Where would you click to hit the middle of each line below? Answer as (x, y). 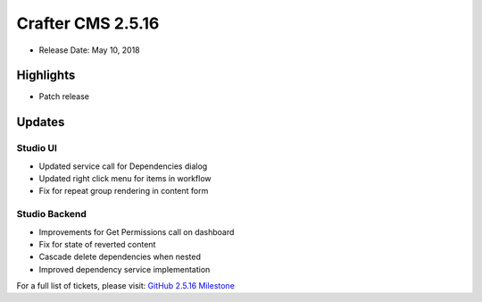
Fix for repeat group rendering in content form (124, 191)
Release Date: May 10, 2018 (89, 50)
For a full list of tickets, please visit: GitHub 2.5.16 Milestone (126, 286)
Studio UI (37, 148)
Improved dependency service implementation (125, 269)
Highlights (46, 75)
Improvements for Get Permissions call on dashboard (137, 231)
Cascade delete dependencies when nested (120, 257)
